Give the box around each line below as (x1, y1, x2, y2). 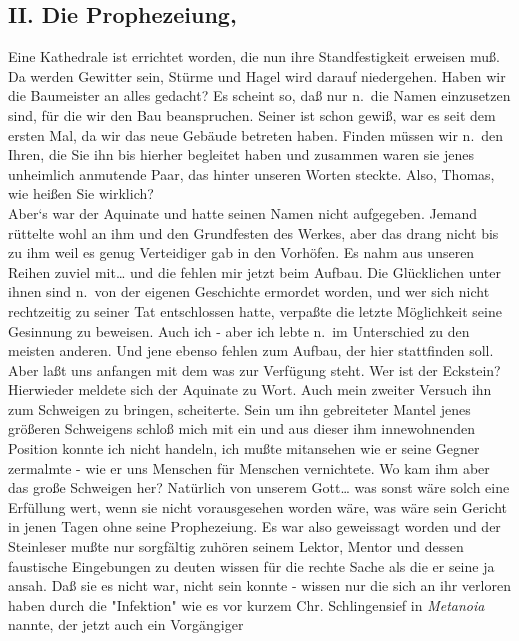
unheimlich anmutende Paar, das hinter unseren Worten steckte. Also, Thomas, (8, 163, 495, 184)
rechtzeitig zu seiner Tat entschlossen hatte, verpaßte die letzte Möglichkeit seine (8, 300, 502, 321)
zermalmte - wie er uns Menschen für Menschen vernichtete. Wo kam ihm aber (8, 457, 490, 478)
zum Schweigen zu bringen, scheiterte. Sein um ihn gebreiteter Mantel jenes (8, 398, 471, 419)
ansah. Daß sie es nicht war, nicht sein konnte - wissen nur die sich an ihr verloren (8, 575, 511, 596)
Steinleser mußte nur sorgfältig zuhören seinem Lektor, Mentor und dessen (8, 536, 464, 557)
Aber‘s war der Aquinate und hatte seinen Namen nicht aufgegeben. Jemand (8, 202, 478, 223)
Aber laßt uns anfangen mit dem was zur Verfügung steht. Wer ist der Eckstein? (8, 359, 501, 380)
